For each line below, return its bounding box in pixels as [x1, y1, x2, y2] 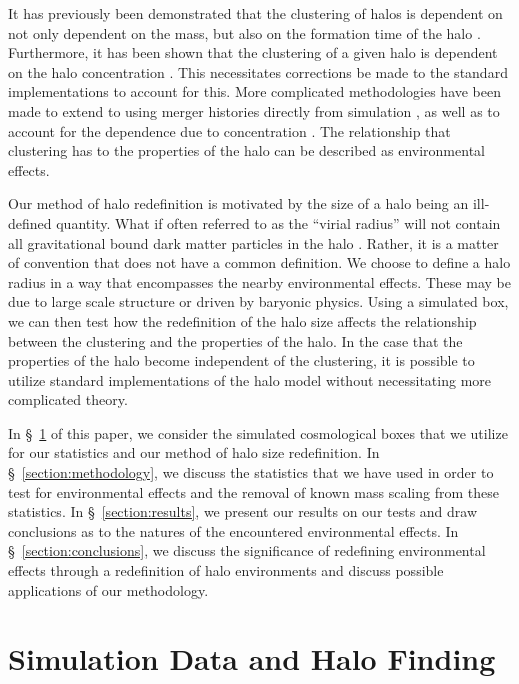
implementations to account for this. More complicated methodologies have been [8, 81, 502, 102]
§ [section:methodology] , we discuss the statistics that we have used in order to [8, 462, 494, 483]
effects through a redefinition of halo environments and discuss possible [8, 560, 444, 581]
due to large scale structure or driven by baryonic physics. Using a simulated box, [8, 291, 509, 312]
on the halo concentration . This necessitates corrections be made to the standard [8, 61, 508, 82]
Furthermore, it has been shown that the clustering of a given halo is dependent [8, 42, 498, 63]
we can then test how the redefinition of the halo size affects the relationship [8, 310, 477, 331]
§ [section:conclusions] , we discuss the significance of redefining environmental [8, 540, 486, 561]
